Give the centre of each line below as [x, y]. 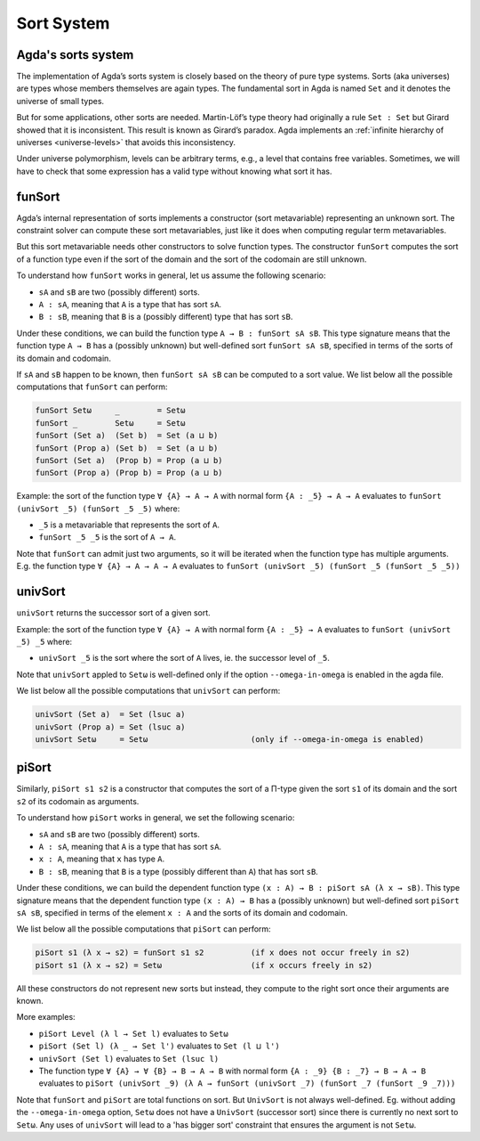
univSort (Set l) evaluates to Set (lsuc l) [129, 1058]
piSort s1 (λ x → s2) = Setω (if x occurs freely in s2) [204, 965]
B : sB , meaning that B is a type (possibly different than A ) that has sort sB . [179, 871]
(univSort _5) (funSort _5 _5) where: [98, 509]
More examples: [46, 1017]
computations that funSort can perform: [92, 387]
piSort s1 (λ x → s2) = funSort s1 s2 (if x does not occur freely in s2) [223, 953]
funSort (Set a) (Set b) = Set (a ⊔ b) [127, 436]
